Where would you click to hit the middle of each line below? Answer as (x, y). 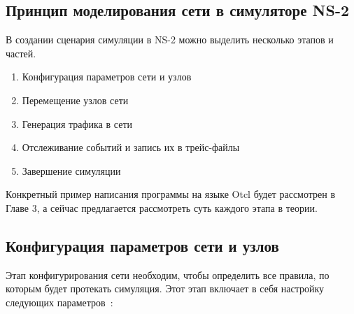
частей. (21, 53)
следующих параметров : (59, 302)
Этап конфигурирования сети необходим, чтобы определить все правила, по (168, 274)
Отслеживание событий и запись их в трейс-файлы (131, 147)
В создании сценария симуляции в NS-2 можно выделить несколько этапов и (170, 40)
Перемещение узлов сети (75, 100)
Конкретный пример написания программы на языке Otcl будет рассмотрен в (171, 194)
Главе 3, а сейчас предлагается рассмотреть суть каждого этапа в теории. (162, 207)
